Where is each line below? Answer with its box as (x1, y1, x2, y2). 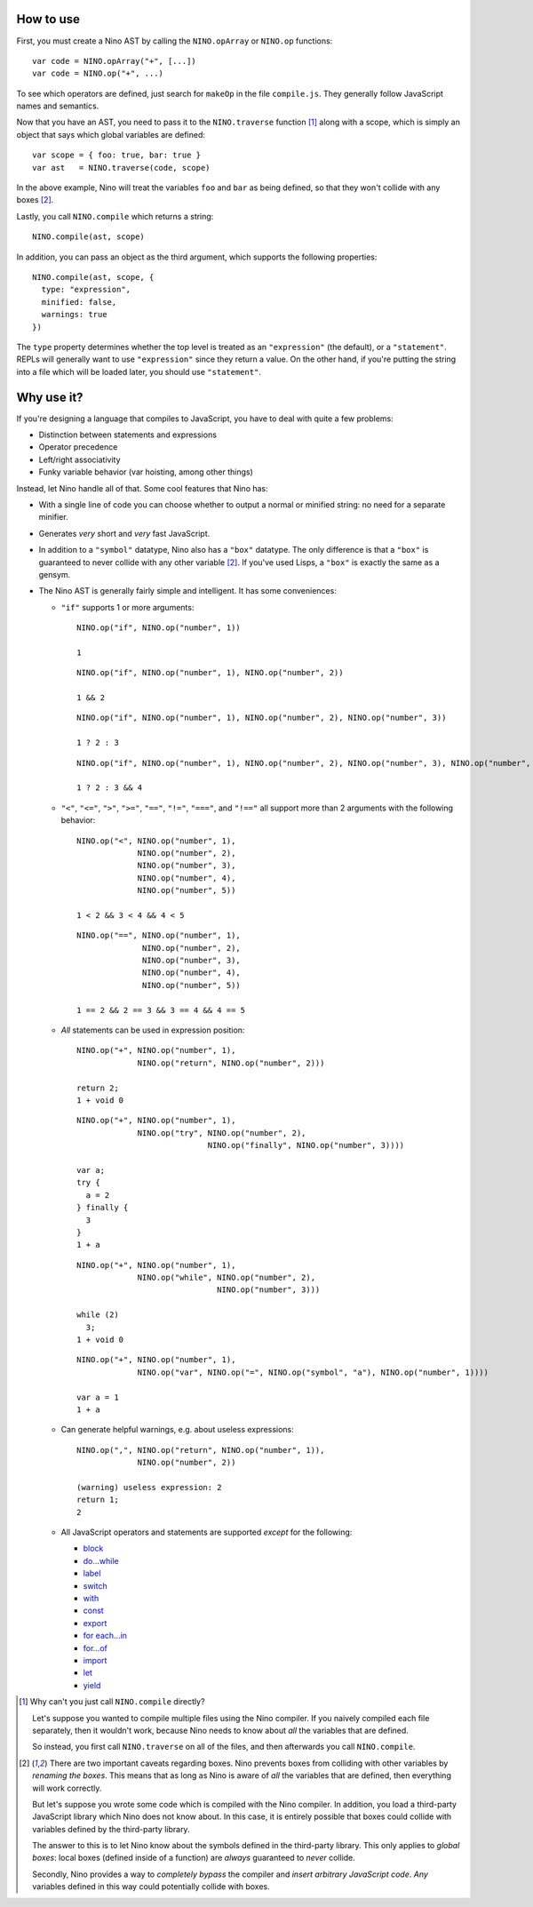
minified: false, (41, 297, 117, 307)
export (83, 1617, 107, 1628)
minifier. (38, 512, 68, 523)
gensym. (38, 569, 71, 579)
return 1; (76, 1495, 119, 1505)
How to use (16, 12, 80, 27)
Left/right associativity (38, 454, 121, 465)
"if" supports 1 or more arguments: (60, 602, 195, 612)
